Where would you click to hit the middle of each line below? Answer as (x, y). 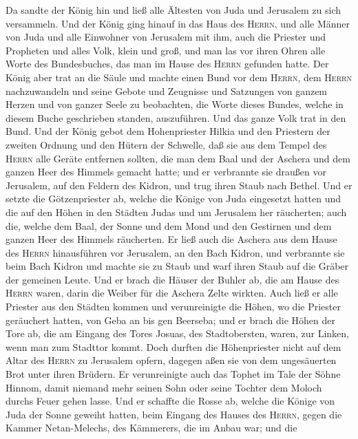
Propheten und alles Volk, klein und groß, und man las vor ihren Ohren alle (166, 50)
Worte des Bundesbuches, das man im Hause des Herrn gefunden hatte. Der (167, 64)
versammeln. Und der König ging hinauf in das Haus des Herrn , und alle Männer (178, 23)
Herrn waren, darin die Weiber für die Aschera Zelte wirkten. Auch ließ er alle (172, 293)
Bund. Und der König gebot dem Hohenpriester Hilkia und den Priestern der (168, 131)
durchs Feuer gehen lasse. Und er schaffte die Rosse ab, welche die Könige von (170, 401)
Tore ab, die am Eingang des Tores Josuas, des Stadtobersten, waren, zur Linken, (178, 333)
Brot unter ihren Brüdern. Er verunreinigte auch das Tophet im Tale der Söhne (173, 374)
